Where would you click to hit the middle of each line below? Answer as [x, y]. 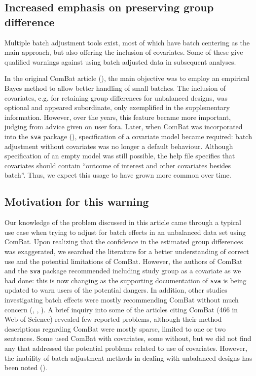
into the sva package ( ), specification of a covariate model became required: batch [128, 136]
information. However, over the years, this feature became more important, [118, 117]
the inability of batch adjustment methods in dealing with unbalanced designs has [128, 357]
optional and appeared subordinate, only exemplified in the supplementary [117, 107]
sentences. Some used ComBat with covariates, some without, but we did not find [128, 338]
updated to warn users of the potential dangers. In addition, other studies [116, 290]
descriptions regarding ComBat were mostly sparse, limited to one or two [115, 328]
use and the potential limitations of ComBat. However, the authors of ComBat [124, 261]
